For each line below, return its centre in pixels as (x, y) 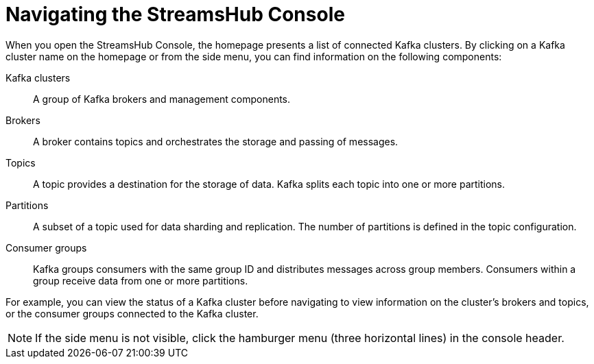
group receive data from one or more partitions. (141, 280)
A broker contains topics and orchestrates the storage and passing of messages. (216, 141)
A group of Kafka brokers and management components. (162, 99)
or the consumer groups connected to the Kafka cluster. (132, 313)
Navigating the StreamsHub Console (175, 14)
